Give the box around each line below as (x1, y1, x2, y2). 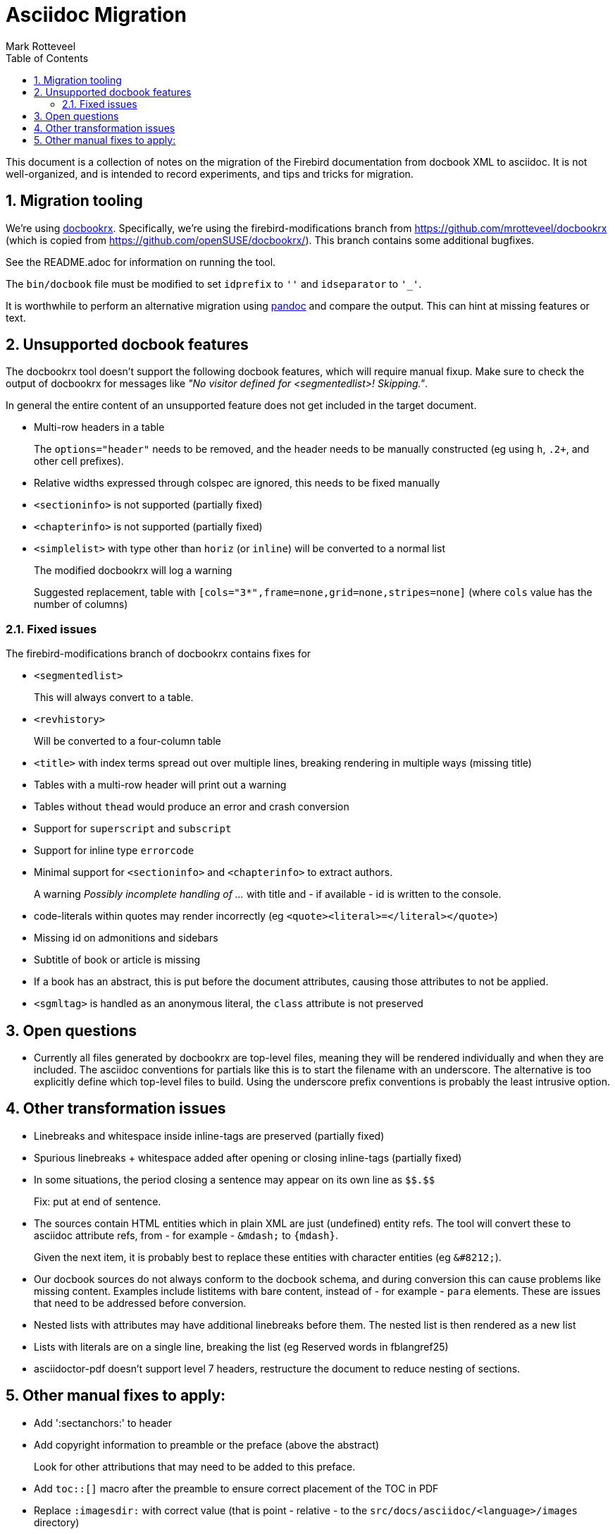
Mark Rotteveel (6, 39, 76, 52)
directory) (34, 1516, 80, 1528)
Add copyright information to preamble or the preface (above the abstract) (34, 1438, 380, 1451)
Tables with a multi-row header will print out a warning (34, 779, 287, 791)
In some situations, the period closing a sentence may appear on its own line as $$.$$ (34, 1173, 435, 1186)
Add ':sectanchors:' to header (34, 1416, 173, 1429)
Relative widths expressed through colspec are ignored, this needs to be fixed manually (34, 477, 440, 489)
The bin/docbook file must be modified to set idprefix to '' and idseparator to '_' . (6, 277, 422, 290)
